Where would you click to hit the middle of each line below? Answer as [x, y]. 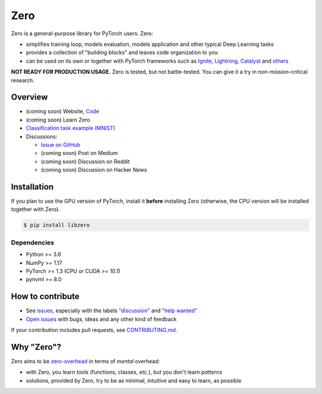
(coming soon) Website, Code [63, 111]
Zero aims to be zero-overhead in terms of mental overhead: [86, 361]
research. [23, 80]
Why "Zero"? [36, 347]
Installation [32, 187]
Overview [30, 97]
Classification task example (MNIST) [71, 128]
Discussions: [42, 136]
